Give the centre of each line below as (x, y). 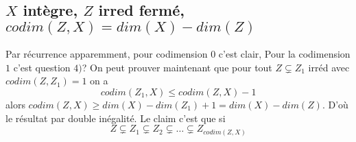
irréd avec (329, 67)
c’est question (42, 67)
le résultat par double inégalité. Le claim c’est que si (116, 118)
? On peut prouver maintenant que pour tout (177, 67)
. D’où (335, 104)
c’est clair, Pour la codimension (284, 54)
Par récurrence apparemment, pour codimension (107, 54)
